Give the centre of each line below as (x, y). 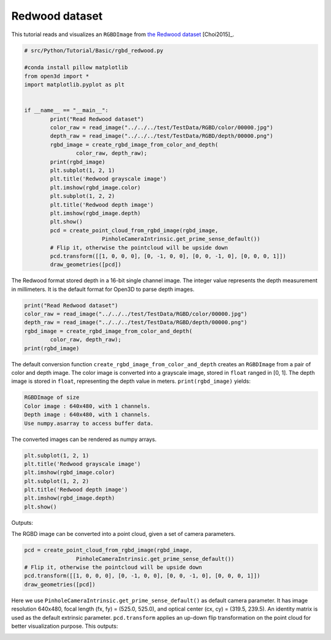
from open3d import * (57, 76)
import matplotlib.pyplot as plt (74, 85)
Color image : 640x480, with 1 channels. (87, 406)
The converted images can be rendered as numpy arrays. (84, 439)
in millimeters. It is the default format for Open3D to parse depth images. (103, 289)
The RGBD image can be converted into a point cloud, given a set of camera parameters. (124, 534)
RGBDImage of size (52, 397)
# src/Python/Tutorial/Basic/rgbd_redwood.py (94, 50)
